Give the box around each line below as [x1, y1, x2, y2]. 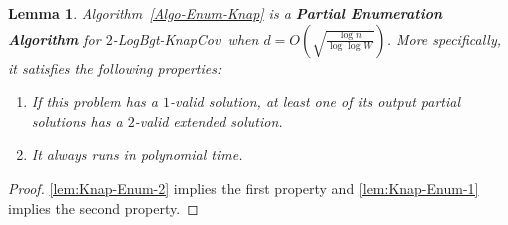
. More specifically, [386, 28, 502, 49]
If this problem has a [31, 91, 158, 112]
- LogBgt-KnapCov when [112, 28, 259, 49]
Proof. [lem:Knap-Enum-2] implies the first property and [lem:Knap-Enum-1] [8, 177, 479, 198]
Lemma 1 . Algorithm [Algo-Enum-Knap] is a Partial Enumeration [8, 3, 443, 23]
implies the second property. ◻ [8, 197, 199, 218]
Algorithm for [8, 28, 101, 49]
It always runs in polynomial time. [31, 144, 243, 165]
